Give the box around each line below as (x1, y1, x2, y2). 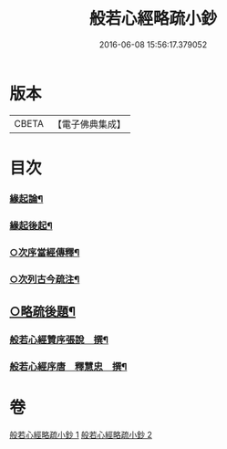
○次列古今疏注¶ (9, 273, 80, 286)
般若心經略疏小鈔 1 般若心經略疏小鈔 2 (9, 429, 153, 440)
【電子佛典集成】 (52, 118, 126, 131)
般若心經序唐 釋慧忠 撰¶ (9, 360, 128, 372)
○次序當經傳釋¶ (9, 245, 80, 258)
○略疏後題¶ (9, 303, 76, 319)
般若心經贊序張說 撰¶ (9, 333, 109, 346)
